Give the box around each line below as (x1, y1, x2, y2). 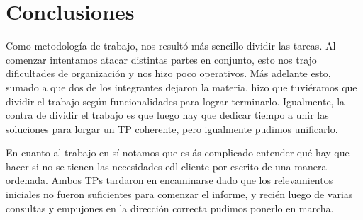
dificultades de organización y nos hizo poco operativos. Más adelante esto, (6, 66, 331, 81)
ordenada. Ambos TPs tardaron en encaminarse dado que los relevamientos (6, 173, 333, 187)
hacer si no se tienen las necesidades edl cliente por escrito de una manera (6, 158, 327, 173)
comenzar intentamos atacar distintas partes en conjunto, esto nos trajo (6, 52, 317, 66)
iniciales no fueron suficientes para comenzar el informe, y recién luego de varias (6, 187, 353, 202)
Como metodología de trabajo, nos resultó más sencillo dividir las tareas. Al (6, 38, 336, 53)
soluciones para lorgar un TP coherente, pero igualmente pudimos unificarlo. (6, 121, 338, 136)
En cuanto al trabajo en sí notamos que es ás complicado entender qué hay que (6, 145, 350, 160)
